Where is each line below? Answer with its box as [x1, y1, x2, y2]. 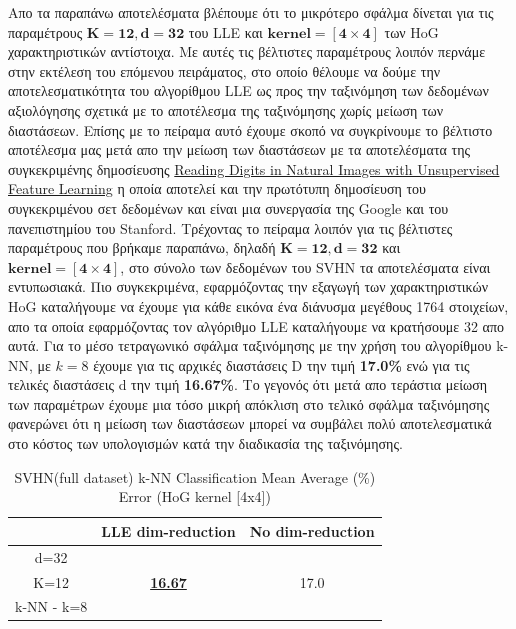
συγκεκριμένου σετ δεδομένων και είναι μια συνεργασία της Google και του [8, 197, 449, 218]
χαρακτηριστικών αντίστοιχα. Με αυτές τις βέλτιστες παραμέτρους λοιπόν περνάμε [8, 41, 486, 62]
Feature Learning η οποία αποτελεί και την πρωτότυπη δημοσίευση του [8, 178, 426, 199]
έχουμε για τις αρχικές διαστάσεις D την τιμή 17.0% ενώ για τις [93, 354, 470, 375]
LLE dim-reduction [101, 520, 236, 541]
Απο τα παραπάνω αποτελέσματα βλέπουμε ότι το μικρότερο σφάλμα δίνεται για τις [8, 2, 494, 22]
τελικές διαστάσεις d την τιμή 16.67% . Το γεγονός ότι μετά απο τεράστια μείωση [8, 374, 487, 395]
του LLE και [188, 21, 263, 42]
